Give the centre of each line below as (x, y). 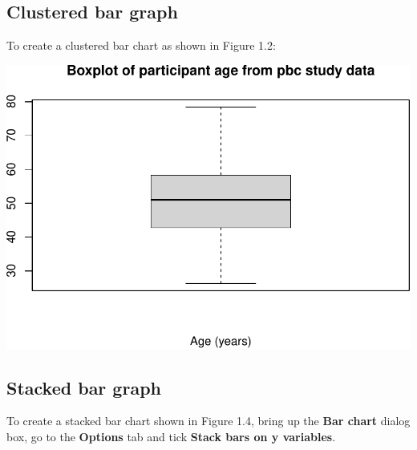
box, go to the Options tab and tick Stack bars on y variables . (171, 437)
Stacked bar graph (84, 387)
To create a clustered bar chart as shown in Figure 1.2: (141, 45)
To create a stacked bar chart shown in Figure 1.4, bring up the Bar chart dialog (208, 421)
